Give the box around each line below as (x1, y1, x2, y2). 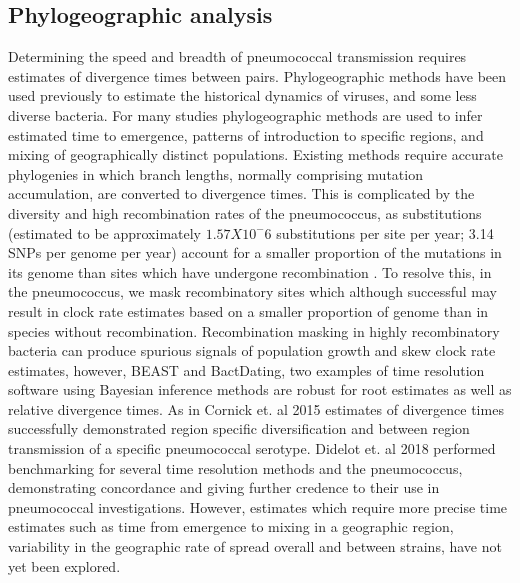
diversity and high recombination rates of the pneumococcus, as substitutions (8, 202, 482, 223)
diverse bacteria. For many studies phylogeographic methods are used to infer (8, 104, 483, 125)
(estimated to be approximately (8, 222, 202, 243)
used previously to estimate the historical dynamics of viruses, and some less (8, 85, 477, 106)
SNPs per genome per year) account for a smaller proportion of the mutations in (8, 242, 502, 263)
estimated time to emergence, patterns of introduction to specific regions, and (8, 124, 484, 145)
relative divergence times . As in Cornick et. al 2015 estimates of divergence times (8, 398, 504, 419)
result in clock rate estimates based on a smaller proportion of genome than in (8, 300, 489, 321)
